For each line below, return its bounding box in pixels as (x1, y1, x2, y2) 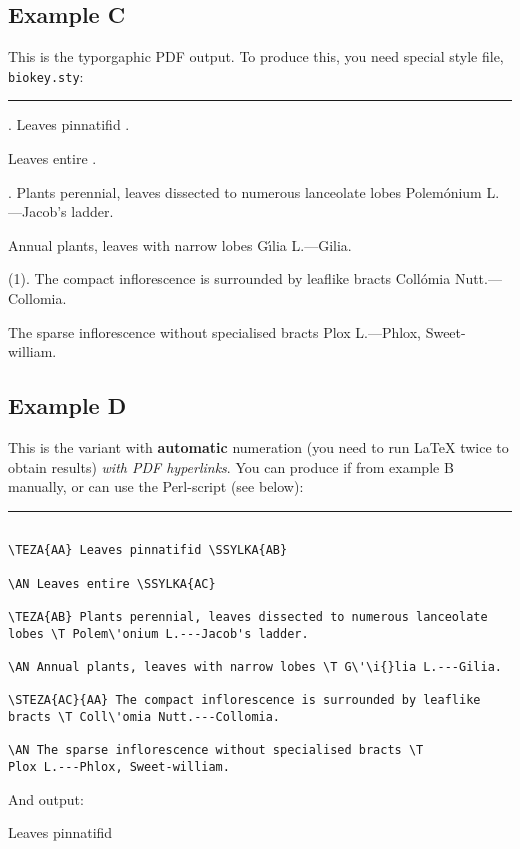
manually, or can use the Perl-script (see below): (8, 476, 304, 497)
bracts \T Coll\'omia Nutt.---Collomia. (8, 710, 281, 724)
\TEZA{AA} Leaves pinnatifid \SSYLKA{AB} (8, 543, 288, 558)
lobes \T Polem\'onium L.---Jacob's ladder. (8, 626, 309, 641)
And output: (8, 788, 84, 809)
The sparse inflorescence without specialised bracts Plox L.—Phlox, (8, 321, 421, 342)
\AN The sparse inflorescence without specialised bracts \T (8, 743, 424, 758)
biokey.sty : (8, 65, 84, 86)
